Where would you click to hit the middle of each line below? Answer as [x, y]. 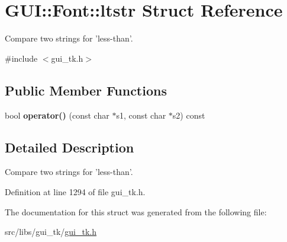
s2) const [189, 115]
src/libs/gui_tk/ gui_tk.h [51, 232]
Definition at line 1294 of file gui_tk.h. [75, 191]
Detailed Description [70, 147]
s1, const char [141, 115]
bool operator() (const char [57, 115]
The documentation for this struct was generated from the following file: [136, 211]
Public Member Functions [86, 90]
